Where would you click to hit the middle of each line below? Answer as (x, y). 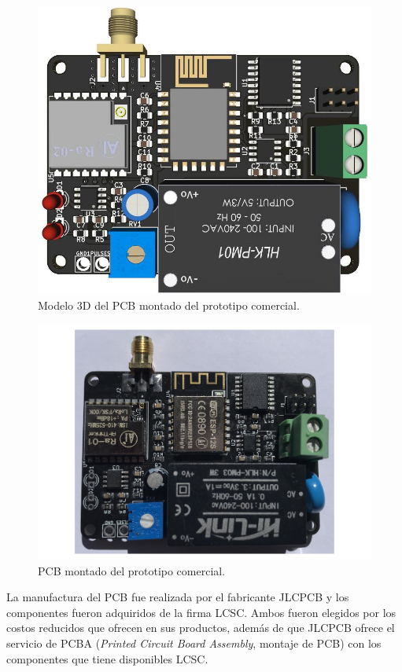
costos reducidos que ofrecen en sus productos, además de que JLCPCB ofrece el (201, 628)
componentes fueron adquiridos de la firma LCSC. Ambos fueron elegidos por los (201, 612)
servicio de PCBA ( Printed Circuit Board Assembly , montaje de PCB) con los (194, 643)
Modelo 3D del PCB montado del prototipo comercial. (169, 305)
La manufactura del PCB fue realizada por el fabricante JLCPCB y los (178, 597)
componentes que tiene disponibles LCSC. (107, 658)
